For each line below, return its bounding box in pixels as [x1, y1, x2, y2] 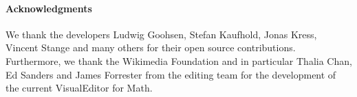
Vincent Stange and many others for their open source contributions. [6, 40, 296, 55]
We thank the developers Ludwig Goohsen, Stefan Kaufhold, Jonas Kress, [6, 27, 317, 41]
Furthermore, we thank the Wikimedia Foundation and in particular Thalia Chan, [6, 53, 352, 68]
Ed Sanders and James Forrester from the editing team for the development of [6, 67, 336, 81]
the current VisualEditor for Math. [6, 81, 153, 95]
